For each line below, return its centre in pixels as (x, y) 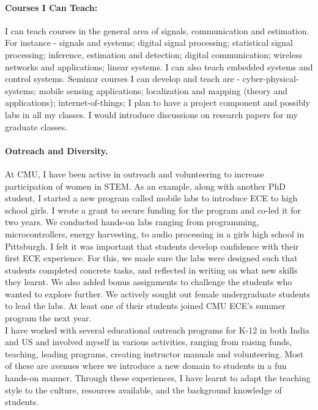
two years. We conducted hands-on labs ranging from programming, (132, 222)
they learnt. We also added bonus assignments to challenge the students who (149, 282)
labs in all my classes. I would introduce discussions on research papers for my (151, 114)
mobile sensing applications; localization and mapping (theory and (163, 90)
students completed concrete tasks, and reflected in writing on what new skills (151, 270)
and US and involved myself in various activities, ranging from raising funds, (149, 342)
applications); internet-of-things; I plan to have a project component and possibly (157, 102)
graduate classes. (36, 126)
